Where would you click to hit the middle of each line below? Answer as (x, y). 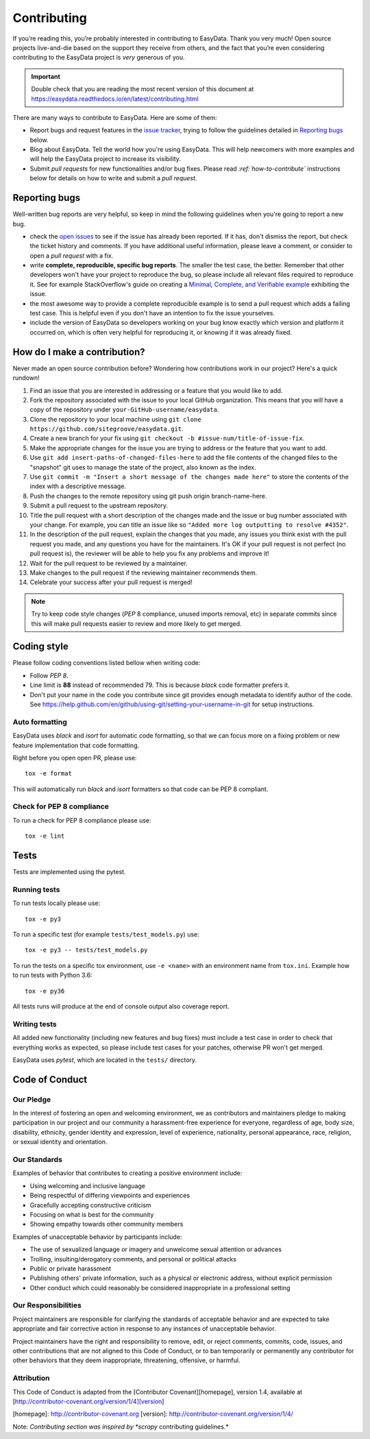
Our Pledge (32, 1099)
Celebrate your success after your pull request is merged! (111, 582)
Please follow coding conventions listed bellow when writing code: (107, 663)
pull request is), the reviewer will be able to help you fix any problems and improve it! (149, 554)
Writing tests (35, 1024)
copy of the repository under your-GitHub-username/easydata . (124, 410)
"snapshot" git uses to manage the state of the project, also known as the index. (143, 467)
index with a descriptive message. (78, 486)
